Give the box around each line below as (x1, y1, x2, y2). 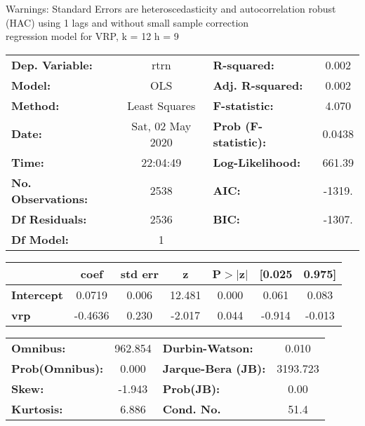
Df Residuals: (11, 210, 87, 227)
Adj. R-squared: (213, 76, 303, 93)
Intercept (11, 286, 63, 303)
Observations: (11, 190, 88, 207)
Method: (11, 97, 60, 114)
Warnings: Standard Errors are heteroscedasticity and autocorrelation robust (6, 1, 336, 15)
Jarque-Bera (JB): (162, 359, 266, 376)
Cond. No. (162, 400, 221, 417)
